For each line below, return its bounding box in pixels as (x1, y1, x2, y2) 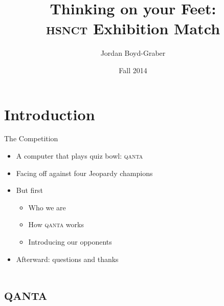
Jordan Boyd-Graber (100, 48, 166, 58)
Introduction (4, 103, 95, 124)
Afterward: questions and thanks (16, 253, 119, 264)
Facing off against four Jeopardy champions (16, 167, 153, 178)
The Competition (4, 133, 58, 144)
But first (16, 185, 43, 195)
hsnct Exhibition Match (46, 18, 220, 39)
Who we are (28, 202, 66, 212)
